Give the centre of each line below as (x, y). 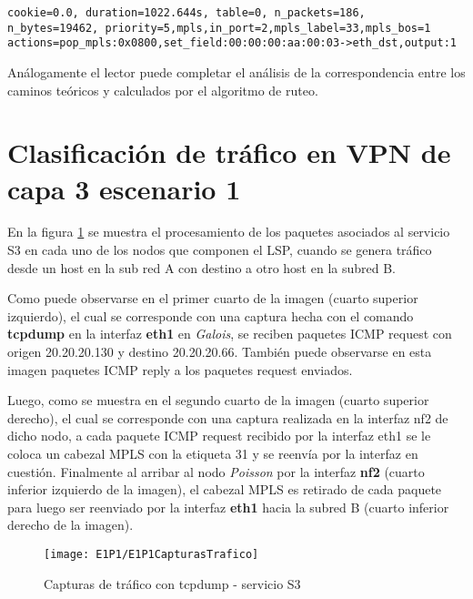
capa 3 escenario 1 (124, 188)
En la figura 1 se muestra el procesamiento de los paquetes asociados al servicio (229, 232)
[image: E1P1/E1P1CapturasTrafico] (151, 554)
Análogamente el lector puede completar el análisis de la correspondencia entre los (236, 71)
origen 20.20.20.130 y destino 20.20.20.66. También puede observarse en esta (220, 352)
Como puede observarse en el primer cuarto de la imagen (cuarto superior (213, 298)
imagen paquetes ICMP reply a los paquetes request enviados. (180, 369)
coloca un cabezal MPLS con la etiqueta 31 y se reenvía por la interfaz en (213, 453)
